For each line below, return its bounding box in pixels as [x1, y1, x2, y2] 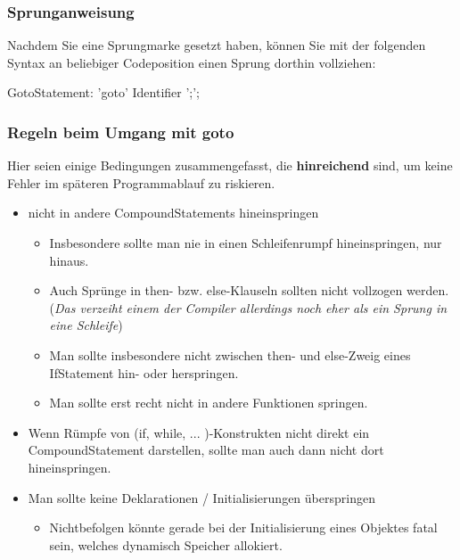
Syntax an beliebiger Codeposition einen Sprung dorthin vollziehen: [7, 53, 376, 71]
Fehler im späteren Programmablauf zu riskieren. [7, 173, 275, 192]
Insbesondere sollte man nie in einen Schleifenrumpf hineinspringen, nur [49, 234, 442, 251]
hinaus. [49, 251, 89, 269]
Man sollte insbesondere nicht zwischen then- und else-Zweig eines [49, 345, 411, 364]
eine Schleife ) [49, 316, 123, 334]
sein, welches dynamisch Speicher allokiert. [49, 535, 283, 554]
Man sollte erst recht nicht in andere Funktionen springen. [49, 393, 368, 412]
